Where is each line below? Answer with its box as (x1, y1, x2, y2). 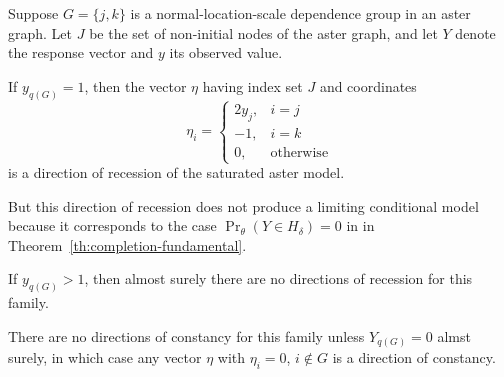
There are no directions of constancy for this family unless (8, 325, 365, 346)
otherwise (270, 145, 329, 160)
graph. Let (8, 22, 73, 43)
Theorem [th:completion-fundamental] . (8, 234, 247, 255)
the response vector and (8, 42, 154, 63)
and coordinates (319, 75, 417, 96)
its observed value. (169, 42, 283, 63)
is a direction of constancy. (332, 347, 496, 368)
